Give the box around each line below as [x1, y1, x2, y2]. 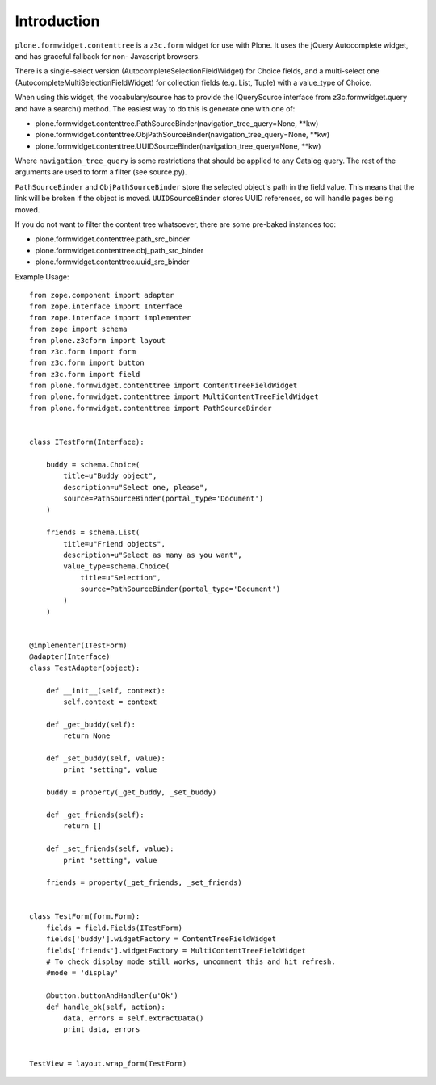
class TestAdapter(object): [29, 663, 140, 672]
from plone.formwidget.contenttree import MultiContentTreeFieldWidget [29, 392, 319, 401]
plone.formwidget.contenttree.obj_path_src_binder [35, 245, 204, 255]
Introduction [15, 12, 100, 30]
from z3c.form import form [29, 347, 136, 356]
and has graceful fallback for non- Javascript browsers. [15, 51, 201, 61]
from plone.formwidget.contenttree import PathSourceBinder [29, 404, 272, 413]
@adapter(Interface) [29, 652, 111, 661]
